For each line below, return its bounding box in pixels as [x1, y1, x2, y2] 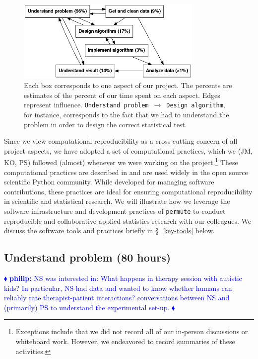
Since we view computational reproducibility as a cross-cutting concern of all [4, 136, 238, 146]
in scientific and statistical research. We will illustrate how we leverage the [4, 196, 230, 206]
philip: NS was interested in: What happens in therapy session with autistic [9, 273, 242, 283]
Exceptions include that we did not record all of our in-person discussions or [15, 326, 248, 337]
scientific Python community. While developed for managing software [4, 177, 214, 187]
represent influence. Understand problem [24, 99, 149, 110]
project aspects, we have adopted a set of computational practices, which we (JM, [4, 145, 253, 156]
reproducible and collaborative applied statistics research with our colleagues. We [4, 215, 252, 226]
